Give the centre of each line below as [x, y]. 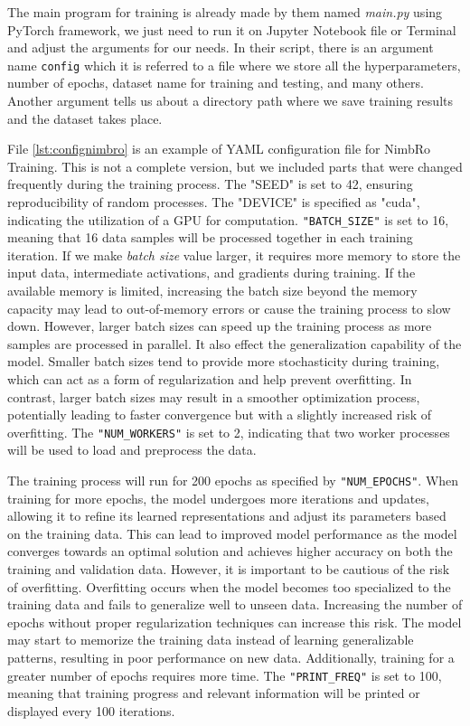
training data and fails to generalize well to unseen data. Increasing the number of [235, 604]
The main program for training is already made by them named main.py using [225, 12]
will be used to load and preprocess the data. [132, 450]
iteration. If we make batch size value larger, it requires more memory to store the [234, 255]
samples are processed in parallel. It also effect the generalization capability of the [235, 343]
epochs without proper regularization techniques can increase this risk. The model [235, 622]
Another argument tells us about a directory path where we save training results [230, 101]
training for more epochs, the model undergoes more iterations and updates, [218, 498]
